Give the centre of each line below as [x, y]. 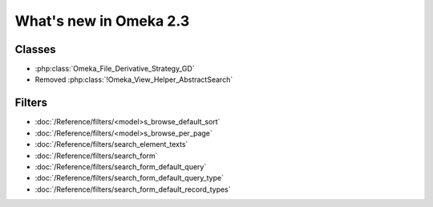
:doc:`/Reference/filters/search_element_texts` [111, 144]
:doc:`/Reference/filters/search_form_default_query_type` [129, 178]
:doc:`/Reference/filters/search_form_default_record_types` [133, 189]
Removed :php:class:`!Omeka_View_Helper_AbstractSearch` [134, 79]
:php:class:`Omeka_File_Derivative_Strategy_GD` [115, 69]
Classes [35, 49]
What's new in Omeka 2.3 [102, 21]
